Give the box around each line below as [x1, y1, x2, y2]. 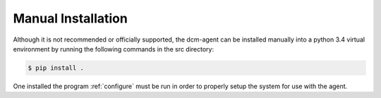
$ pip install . [28, 63, 85, 72]
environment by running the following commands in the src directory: [13, 44, 214, 53]
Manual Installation [13, 11, 128, 26]
